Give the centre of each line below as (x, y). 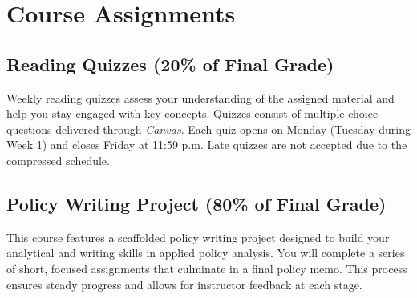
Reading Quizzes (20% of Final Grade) (170, 64)
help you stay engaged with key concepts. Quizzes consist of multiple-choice (192, 113)
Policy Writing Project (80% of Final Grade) (196, 203)
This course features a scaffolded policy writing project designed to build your (198, 237)
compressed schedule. (58, 160)
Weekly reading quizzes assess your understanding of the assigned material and (200, 97)
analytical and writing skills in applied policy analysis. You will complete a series (206, 253)
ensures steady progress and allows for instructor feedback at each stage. (184, 284)
